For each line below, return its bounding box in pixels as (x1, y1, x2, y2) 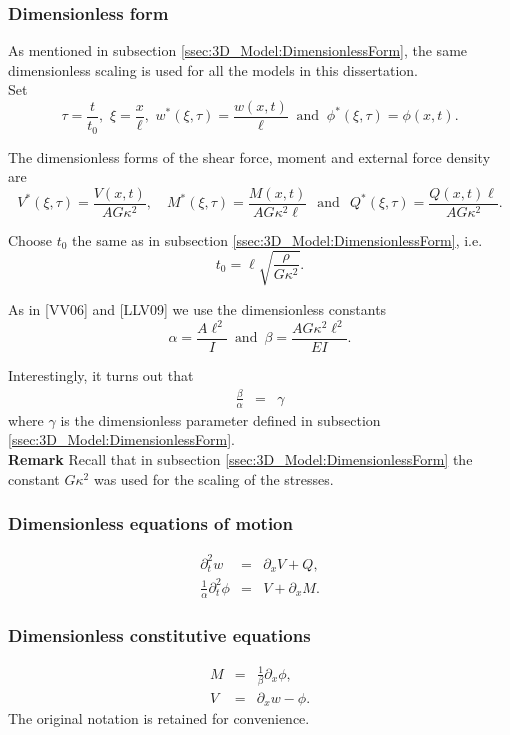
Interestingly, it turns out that (8, 365, 194, 386)
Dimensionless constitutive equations (8, 622, 311, 647)
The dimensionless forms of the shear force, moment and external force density (8, 146, 491, 167)
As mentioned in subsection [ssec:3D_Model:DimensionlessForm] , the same (8, 40, 468, 61)
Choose (8, 229, 53, 250)
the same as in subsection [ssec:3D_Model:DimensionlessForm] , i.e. (72, 229, 483, 250)
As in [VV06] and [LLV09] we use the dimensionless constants (8, 298, 387, 319)
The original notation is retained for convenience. (8, 708, 310, 729)
